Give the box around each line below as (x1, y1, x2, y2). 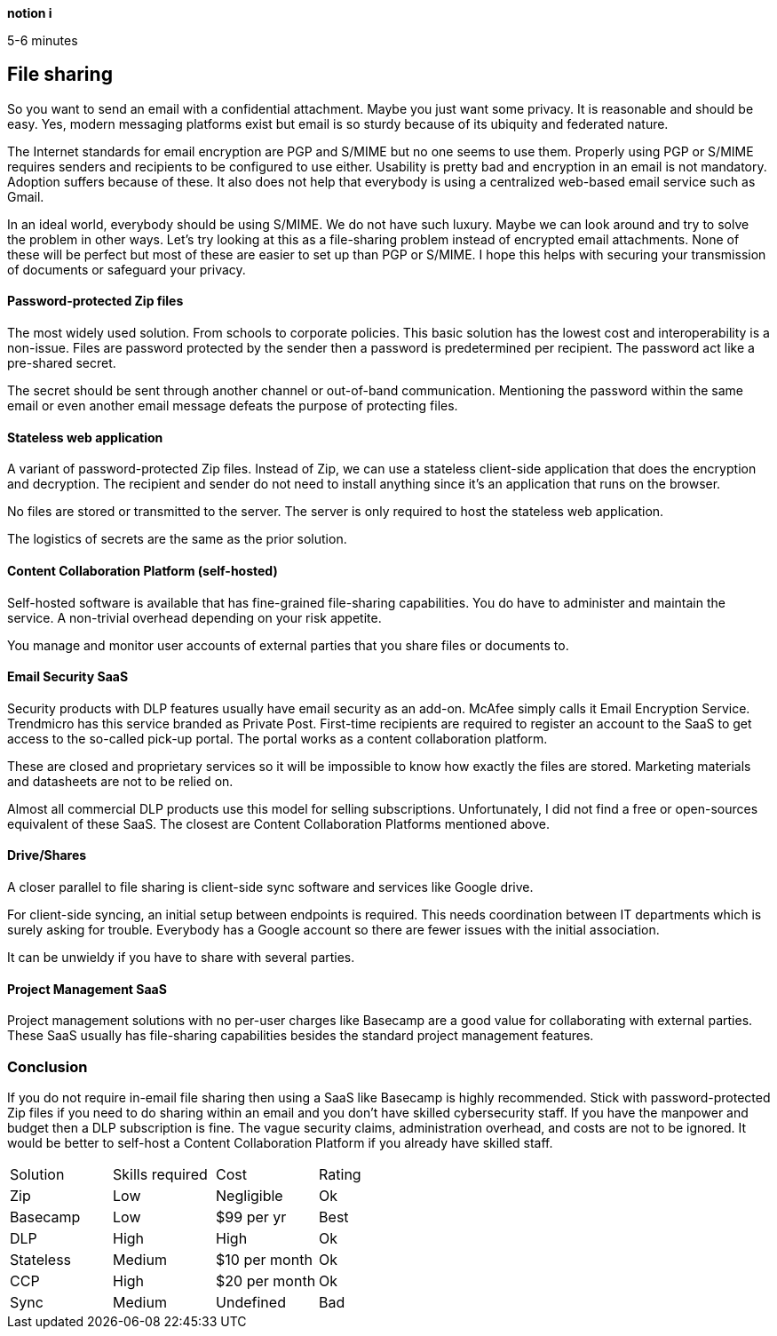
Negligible (216, 1186, 283, 1205)
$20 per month (216, 1271, 316, 1290)
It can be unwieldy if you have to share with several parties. (7, 949, 355, 965)
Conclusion (7, 1057, 88, 1076)
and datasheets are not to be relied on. (7, 773, 234, 789)
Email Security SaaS (7, 669, 129, 685)
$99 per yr (216, 1207, 287, 1226)
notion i (7, 5, 52, 20)
